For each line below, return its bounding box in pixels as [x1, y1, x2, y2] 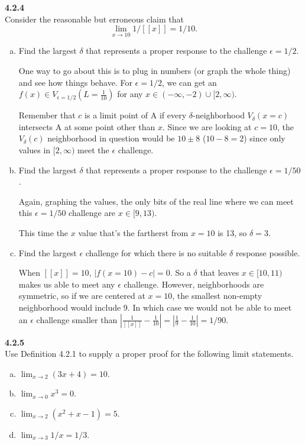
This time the [18, 226, 69, 238]
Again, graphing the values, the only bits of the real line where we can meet [18, 195, 294, 207]
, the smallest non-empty [172, 289, 262, 302]
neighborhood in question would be [47, 132, 175, 144]
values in [18, 143, 51, 156]
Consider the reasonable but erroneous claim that [5, 12, 184, 25]
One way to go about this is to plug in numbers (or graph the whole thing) [18, 65, 291, 76]
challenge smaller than [36, 313, 118, 325]
